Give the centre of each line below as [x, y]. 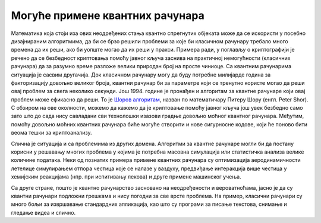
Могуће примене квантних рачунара [108, 15]
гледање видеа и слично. [43, 212]
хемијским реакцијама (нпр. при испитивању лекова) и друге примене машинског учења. [126, 177]
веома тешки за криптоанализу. [51, 133]
